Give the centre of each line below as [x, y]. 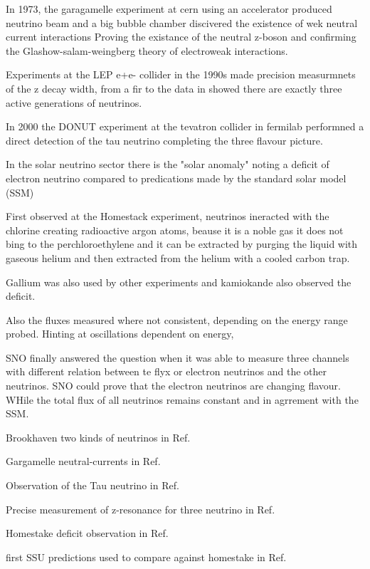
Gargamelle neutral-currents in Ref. [83, 461]
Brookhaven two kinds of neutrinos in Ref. [98, 437]
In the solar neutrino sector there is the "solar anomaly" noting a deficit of [168, 164]
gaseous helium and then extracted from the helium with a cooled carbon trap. [178, 257]
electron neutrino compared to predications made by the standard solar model [176, 178]
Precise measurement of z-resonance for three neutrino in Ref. [141, 509]
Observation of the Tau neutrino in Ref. [92, 485]
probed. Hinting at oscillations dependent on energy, [120, 334]
